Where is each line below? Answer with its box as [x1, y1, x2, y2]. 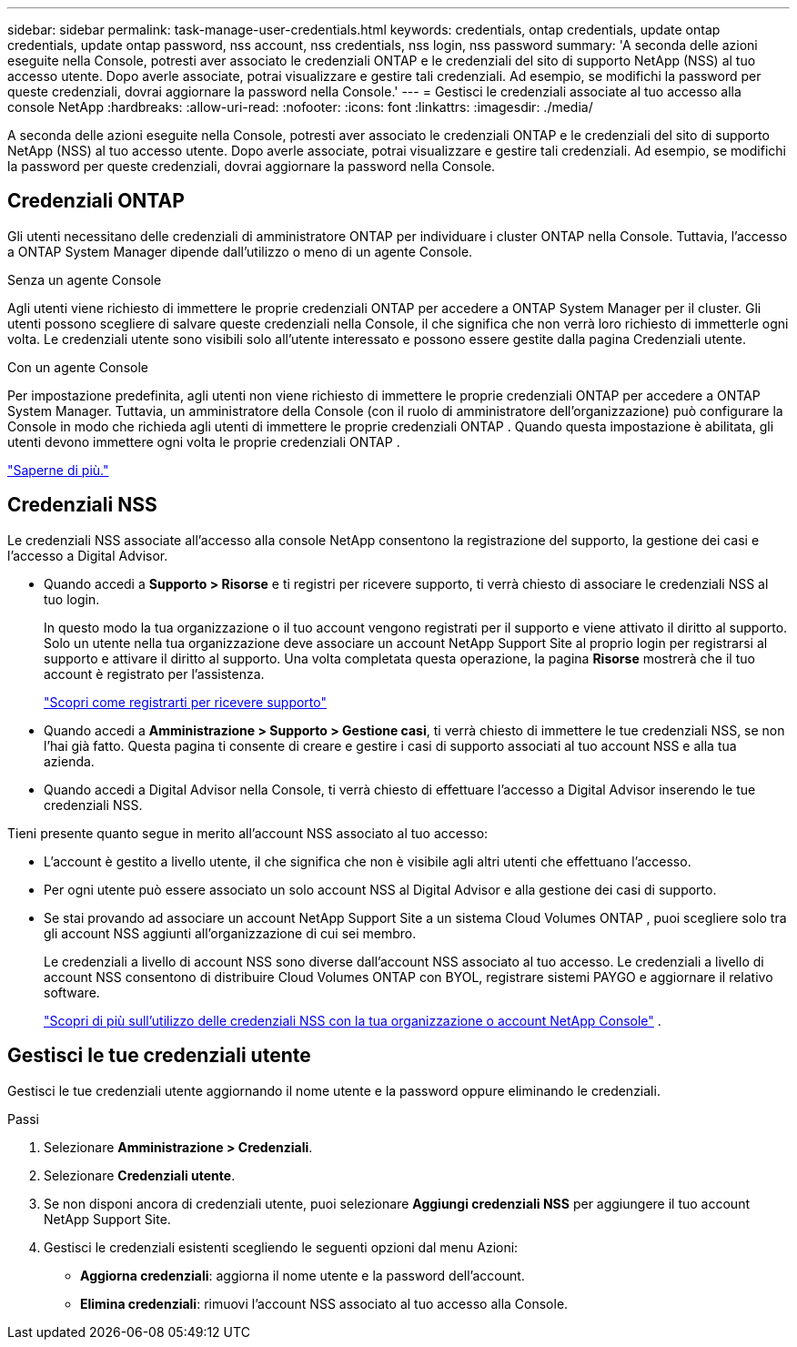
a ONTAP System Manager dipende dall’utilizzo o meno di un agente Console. [7, 243, 473, 259]
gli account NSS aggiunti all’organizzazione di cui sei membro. [44, 925, 417, 941]
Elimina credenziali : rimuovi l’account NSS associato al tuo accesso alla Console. [80, 1295, 569, 1312]
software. [44, 984, 100, 1000]
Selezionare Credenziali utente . [44, 1167, 236, 1183]
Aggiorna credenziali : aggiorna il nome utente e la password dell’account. [80, 1267, 525, 1283]
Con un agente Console [7, 359, 148, 375]
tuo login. [44, 591, 100, 607]
